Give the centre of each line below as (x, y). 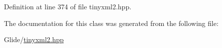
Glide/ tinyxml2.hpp (34, 39)
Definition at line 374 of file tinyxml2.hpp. (68, 6)
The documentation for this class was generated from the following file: (111, 23)
